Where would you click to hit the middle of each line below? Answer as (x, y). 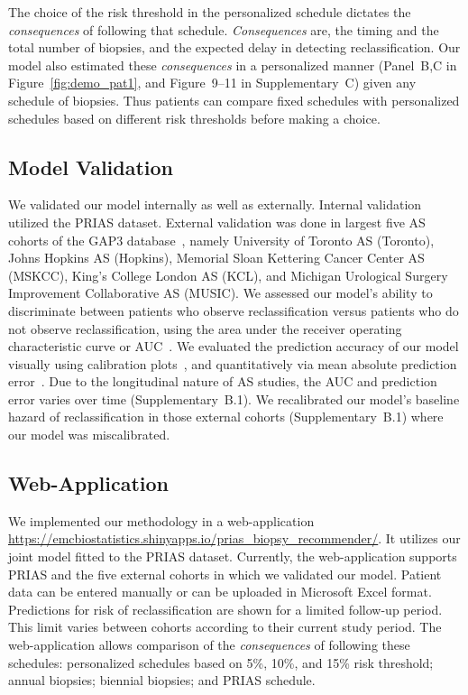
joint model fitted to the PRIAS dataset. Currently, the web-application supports (233, 556)
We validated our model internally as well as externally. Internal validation (215, 204)
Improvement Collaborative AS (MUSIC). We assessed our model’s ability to (220, 293)
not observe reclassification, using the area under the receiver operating (205, 328)
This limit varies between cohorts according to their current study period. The (225, 627)
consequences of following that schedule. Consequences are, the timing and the (224, 29)
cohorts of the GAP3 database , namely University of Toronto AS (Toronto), (221, 240)
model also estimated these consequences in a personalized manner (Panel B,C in (233, 65)
